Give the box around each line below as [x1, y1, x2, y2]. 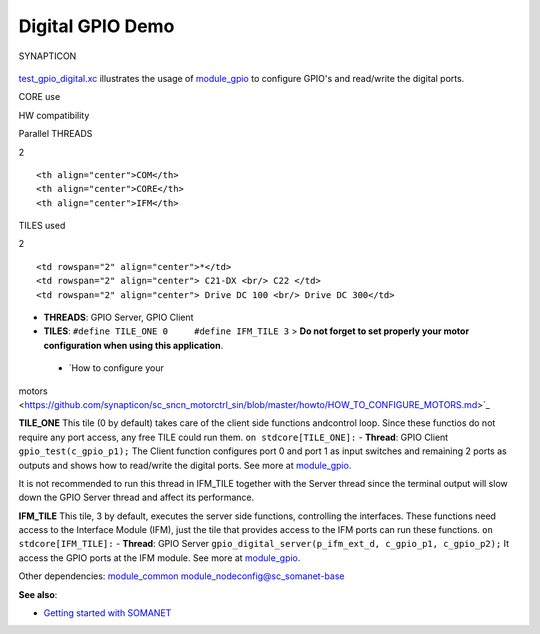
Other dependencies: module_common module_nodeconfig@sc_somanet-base [18, 570, 345, 582]
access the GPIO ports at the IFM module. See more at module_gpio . [18, 551, 301, 564]
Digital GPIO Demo [18, 15, 175, 37]
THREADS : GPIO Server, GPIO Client [43, 311, 194, 324]
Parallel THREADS [18, 128, 93, 140]
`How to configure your [68, 362, 165, 374]
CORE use [18, 91, 61, 103]
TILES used [18, 220, 66, 232]
